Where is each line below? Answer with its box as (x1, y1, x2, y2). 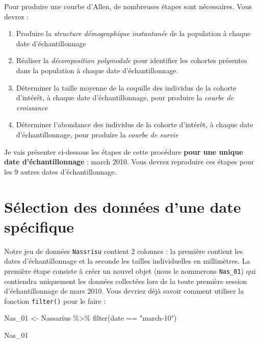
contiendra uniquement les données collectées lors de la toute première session (4, 275, 247, 286)
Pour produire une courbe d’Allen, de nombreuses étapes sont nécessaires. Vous (4, 1, 252, 11)
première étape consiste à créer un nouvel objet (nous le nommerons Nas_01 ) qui (4, 265, 256, 276)
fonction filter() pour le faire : (4, 295, 106, 306)
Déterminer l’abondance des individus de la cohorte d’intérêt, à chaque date (16, 119, 253, 130)
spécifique (4, 216, 74, 237)
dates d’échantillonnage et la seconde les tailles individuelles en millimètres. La (4, 255, 250, 266)
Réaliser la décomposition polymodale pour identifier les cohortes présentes (16, 55, 247, 66)
